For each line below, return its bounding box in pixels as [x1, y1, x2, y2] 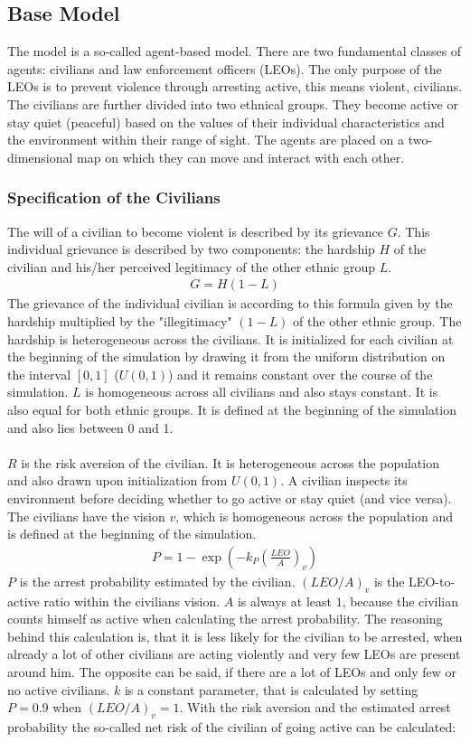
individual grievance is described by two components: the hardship [7, 240, 375, 258]
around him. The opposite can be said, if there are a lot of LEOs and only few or [7, 662, 457, 681]
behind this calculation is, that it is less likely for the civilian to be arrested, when [7, 626, 463, 645]
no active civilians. [7, 680, 110, 699]
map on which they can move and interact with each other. [77, 147, 405, 166]
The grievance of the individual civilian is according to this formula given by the [7, 294, 453, 313]
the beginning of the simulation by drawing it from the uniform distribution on [7, 347, 446, 366]
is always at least [237, 591, 332, 610]
